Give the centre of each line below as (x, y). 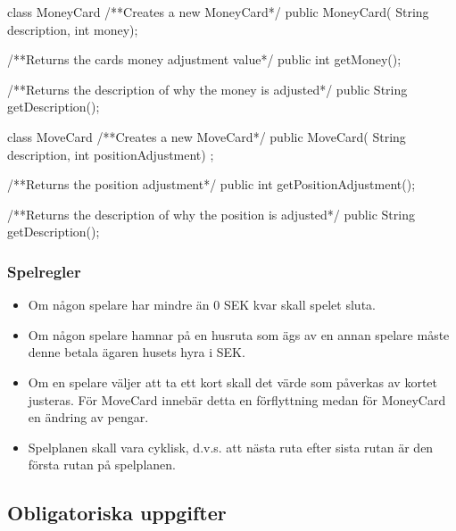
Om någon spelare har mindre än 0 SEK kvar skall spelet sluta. (202, 305)
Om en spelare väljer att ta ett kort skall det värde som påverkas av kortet (233, 382)
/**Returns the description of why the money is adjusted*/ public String (207, 89)
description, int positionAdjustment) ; (111, 154)
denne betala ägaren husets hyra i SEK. (137, 352)
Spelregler (44, 271)
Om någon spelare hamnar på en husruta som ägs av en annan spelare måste (239, 334)
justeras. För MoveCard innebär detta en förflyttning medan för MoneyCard (237, 399)
